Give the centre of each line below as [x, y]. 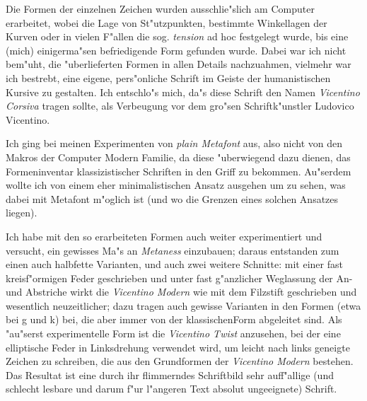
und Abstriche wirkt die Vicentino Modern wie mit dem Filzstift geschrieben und [181, 292]
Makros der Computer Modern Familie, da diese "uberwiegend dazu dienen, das [178, 157]
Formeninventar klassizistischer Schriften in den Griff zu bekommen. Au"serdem [179, 171]
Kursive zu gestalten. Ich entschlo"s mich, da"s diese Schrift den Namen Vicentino [183, 92]
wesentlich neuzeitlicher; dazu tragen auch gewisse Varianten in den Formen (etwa [183, 305]
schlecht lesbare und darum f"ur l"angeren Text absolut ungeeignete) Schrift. [171, 389]
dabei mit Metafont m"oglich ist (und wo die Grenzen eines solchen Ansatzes [172, 198]
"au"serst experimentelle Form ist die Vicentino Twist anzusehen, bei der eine [173, 333]
